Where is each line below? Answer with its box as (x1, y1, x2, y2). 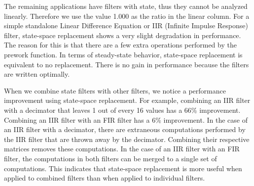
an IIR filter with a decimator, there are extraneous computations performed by (4, 124, 246, 135)
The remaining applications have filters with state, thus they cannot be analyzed (4, 1, 248, 11)
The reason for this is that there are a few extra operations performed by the (4, 40, 237, 50)
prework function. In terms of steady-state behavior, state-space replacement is (4, 49, 243, 59)
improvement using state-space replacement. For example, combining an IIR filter (4, 95, 251, 105)
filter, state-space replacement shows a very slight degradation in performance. (4, 30, 241, 40)
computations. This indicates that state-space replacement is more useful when (4, 163, 242, 173)
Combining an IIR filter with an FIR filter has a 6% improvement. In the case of (4, 114, 248, 125)
